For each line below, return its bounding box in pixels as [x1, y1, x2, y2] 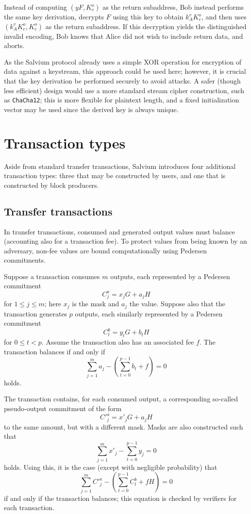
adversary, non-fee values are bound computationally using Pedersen [4, 245, 207, 255]
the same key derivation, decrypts [4, 12, 104, 21]
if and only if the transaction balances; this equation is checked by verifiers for [4, 493, 237, 503]
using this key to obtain [113, 12, 184, 21]
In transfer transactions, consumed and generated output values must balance [4, 226, 235, 236]
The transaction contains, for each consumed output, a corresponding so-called [4, 394, 238, 404]
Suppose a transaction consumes [4, 271, 100, 281]
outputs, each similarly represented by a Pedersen [75, 308, 223, 318]
